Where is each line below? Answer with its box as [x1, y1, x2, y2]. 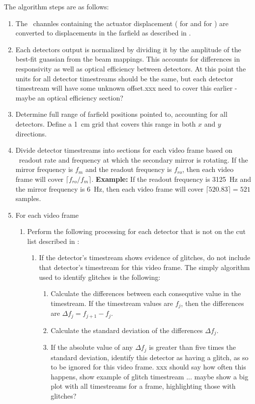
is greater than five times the [149, 342, 236, 352]
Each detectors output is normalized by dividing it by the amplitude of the [15, 44, 241, 54]
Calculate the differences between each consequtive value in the [51, 288, 241, 299]
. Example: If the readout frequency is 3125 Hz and [91, 173, 252, 184]
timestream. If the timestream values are [51, 298, 173, 308]
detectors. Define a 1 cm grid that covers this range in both [15, 118, 196, 129]
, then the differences [181, 298, 244, 308]
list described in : [27, 236, 80, 246]
